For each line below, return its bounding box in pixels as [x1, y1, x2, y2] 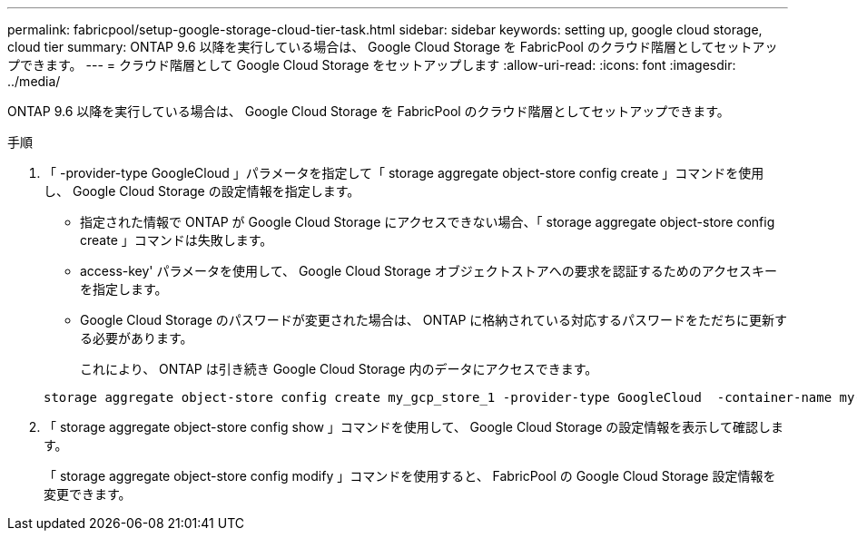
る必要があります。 [80, 330, 193, 346]
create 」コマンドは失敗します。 [80, 232, 273, 248]
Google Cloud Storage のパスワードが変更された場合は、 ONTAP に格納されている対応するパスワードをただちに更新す [80, 312, 787, 328]
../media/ [7, 73, 61, 89]
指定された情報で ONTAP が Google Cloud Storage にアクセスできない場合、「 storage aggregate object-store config [80, 214, 775, 230]
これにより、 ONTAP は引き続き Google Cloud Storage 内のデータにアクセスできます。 [80, 361, 598, 377]
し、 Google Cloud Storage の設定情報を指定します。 [44, 183, 360, 199]
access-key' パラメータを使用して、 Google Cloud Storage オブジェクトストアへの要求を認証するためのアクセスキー [80, 263, 777, 279]
